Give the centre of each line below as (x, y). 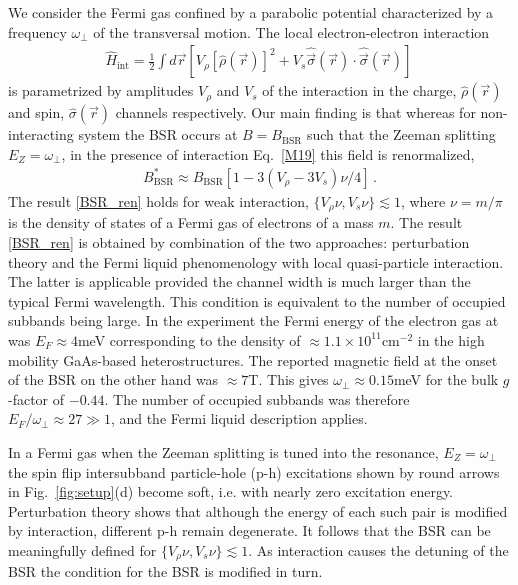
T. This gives (288, 379)
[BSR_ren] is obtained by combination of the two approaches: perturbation (239, 241)
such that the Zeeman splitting (401, 134)
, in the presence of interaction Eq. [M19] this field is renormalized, (268, 153)
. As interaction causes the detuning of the (378, 549)
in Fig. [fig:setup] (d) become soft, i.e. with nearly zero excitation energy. (231, 491)
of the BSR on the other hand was (113, 379)
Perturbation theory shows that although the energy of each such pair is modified (258, 510)
